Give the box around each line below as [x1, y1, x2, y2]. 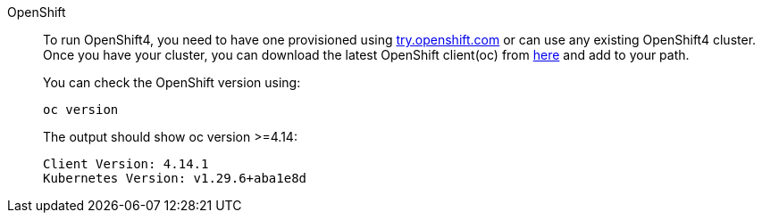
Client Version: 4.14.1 [43, 157, 209, 171]
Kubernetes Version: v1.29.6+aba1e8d [43, 171, 307, 185]
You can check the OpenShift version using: [43, 75, 301, 90]
